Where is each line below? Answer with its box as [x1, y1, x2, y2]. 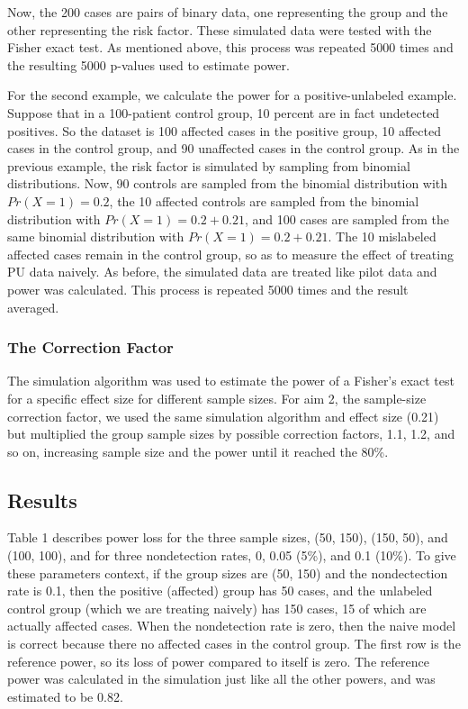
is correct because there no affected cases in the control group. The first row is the [7, 634, 461, 653]
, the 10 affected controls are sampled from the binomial [109, 191, 419, 210]
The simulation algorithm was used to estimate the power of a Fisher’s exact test [7, 371, 454, 390]
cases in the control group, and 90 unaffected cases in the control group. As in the [7, 139, 460, 158]
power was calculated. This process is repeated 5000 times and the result [7, 279, 409, 298]
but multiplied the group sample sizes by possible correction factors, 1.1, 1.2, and [7, 424, 455, 443]
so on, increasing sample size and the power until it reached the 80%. [7, 441, 389, 460]
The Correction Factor [7, 336, 174, 359]
